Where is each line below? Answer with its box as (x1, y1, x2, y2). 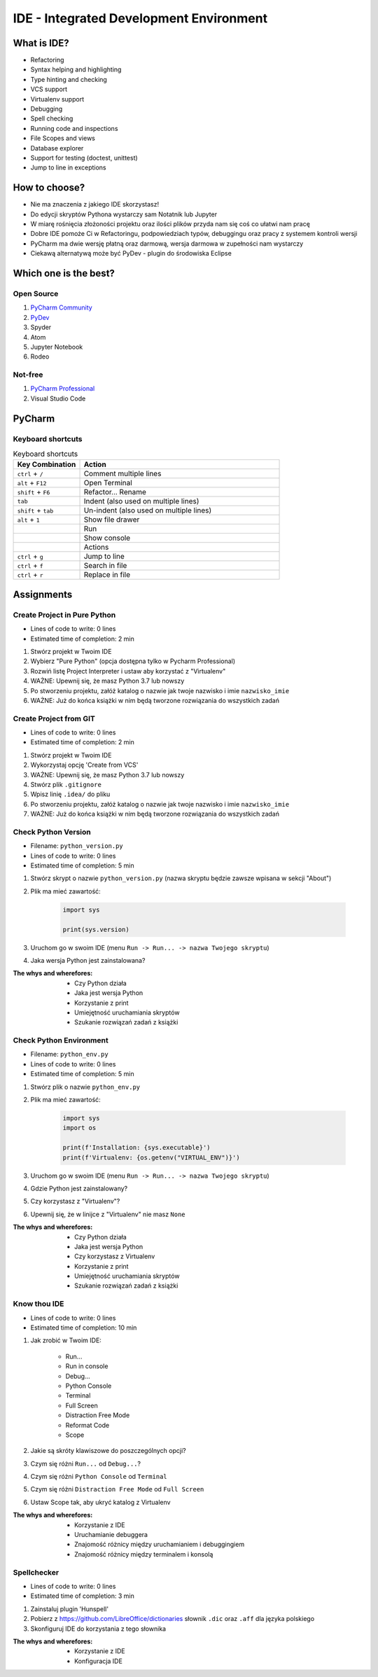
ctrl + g (17, 552, 43, 562)
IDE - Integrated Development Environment (13, 11, 268, 26)
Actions (83, 543, 109, 552)
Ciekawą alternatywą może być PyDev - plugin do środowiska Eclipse (30, 249, 232, 258)
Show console (83, 533, 131, 543)
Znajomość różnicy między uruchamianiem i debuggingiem (74, 1540, 245, 1549)
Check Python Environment (13, 1036, 108, 1045)
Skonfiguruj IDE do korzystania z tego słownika (30, 1624, 167, 1633)
